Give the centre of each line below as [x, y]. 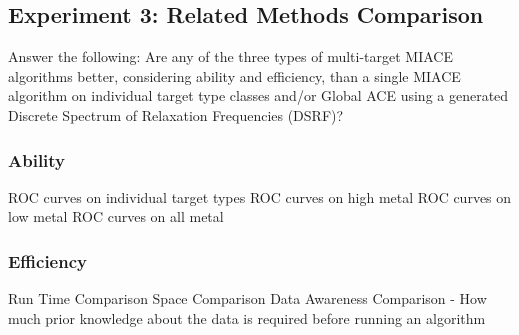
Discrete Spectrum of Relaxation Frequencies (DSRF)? [176, 114]
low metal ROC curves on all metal [116, 216]
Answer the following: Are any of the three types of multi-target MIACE [230, 56]
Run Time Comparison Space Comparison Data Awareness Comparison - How [247, 298]
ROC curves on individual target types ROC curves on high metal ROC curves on [260, 196]
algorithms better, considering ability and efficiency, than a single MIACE [234, 75]
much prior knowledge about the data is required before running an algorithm [247, 317]
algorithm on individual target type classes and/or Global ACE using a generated [258, 95]
